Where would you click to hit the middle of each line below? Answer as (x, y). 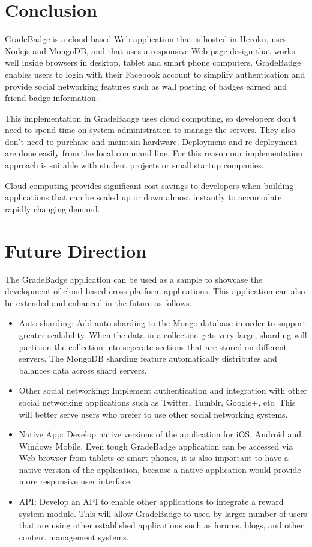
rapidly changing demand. (52, 209)
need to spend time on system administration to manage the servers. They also (150, 130)
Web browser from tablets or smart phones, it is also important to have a (154, 458)
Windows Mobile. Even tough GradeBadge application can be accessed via (156, 446)
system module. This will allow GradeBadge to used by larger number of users (163, 513)
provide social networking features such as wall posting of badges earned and (146, 86)
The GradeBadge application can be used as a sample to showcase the (134, 279)
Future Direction (76, 250)
